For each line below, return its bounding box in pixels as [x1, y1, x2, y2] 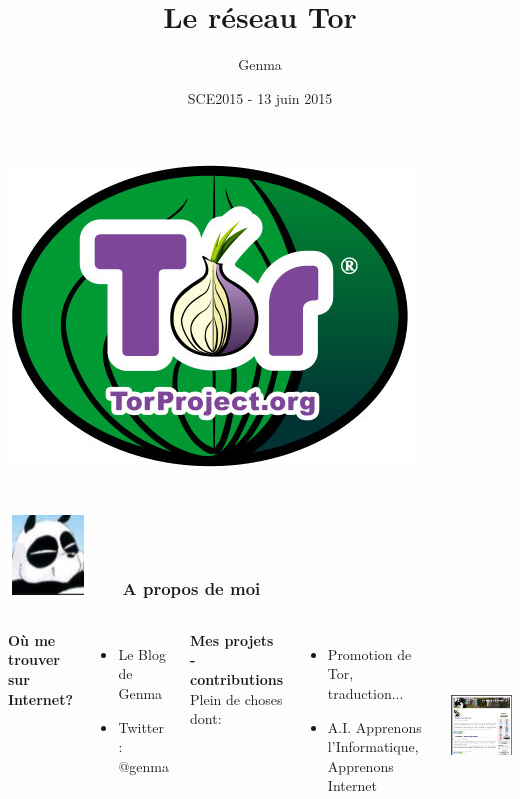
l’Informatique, [327, 736, 419, 757]
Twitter [118, 716, 165, 737]
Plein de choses [190, 688, 283, 709]
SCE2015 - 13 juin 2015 [187, 87, 333, 108]
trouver [8, 649, 60, 670]
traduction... [327, 682, 404, 703]
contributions [190, 668, 284, 689]
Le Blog [118, 643, 166, 664]
